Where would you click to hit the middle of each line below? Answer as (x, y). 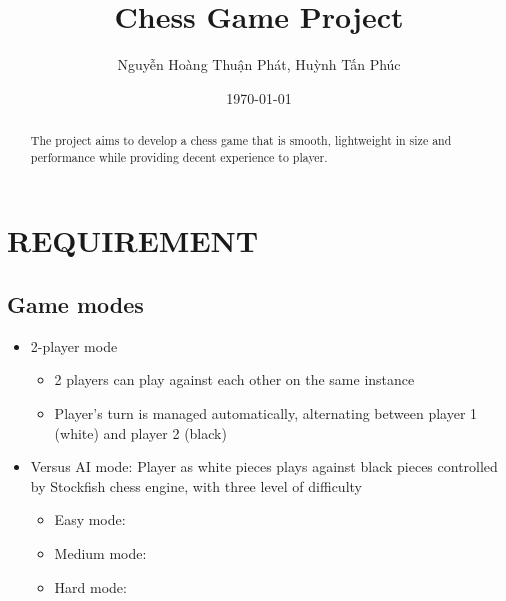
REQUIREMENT (133, 240)
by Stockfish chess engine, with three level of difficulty (196, 485)
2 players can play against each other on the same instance (234, 379)
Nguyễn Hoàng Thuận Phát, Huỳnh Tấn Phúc (259, 64)
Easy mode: (90, 519)
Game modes (75, 304)
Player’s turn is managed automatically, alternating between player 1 (266, 413)
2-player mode (74, 345)
